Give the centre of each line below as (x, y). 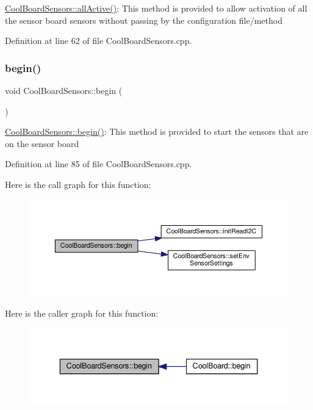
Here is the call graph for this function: (78, 184)
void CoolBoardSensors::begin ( (64, 90)
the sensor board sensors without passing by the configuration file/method (144, 20)
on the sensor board (42, 143)
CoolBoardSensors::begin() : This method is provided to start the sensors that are (157, 131)
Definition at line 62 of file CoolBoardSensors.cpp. (99, 41)
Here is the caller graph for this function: (82, 313)
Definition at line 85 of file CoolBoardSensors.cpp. (99, 164)
